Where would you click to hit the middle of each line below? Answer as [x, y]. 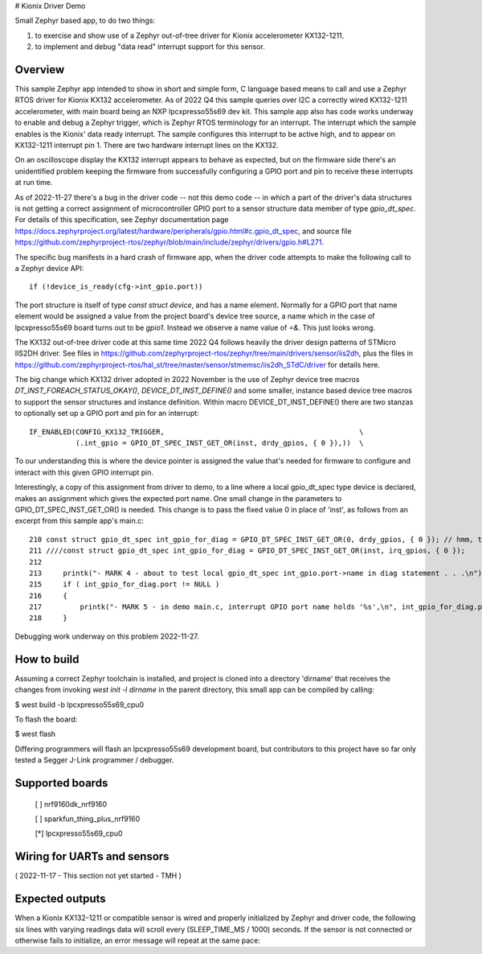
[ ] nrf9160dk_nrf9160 [71, 804]
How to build [47, 659]
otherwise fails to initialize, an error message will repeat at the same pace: [138, 940]
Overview [40, 70]
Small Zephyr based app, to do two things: [85, 21]
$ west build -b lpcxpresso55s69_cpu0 [80, 705]
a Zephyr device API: [49, 268]
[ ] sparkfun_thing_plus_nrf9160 [88, 818]
